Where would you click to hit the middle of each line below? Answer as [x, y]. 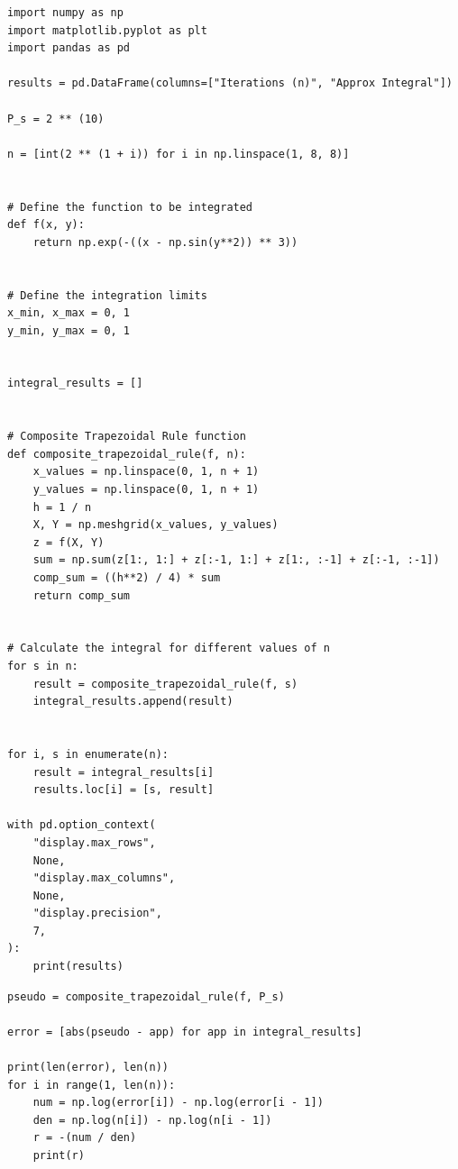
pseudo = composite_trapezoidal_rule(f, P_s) [146, 996]
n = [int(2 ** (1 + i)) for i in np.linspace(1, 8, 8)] [179, 154]
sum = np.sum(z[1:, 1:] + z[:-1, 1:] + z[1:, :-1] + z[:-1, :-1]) [236, 560]
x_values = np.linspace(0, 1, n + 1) [146, 472]
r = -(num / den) [85, 1138]
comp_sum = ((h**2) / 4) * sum [127, 578]
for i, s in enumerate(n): [88, 754]
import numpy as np [65, 13]
